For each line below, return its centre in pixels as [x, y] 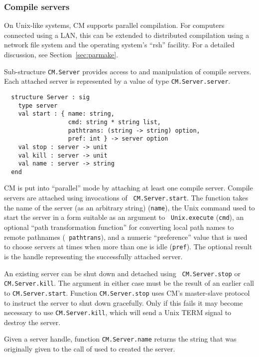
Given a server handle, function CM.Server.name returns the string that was [120, 339]
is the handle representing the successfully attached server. [93, 256]
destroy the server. [32, 322]
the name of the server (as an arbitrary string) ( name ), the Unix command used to [129, 207]
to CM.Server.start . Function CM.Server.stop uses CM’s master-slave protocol [127, 292]
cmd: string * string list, [114, 122]
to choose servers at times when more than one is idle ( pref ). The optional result [128, 247]
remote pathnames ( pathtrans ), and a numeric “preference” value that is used [126, 237]
